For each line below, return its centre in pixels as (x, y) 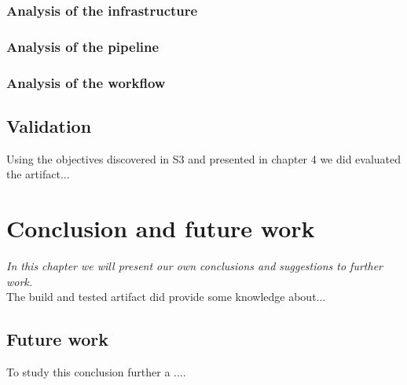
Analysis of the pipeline (83, 46)
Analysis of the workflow (86, 82)
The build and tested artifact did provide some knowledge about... (166, 297)
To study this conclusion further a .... (96, 372)
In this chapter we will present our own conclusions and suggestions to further (194, 266)
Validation (49, 125)
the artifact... (38, 174)
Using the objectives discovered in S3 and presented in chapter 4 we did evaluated (204, 158)
